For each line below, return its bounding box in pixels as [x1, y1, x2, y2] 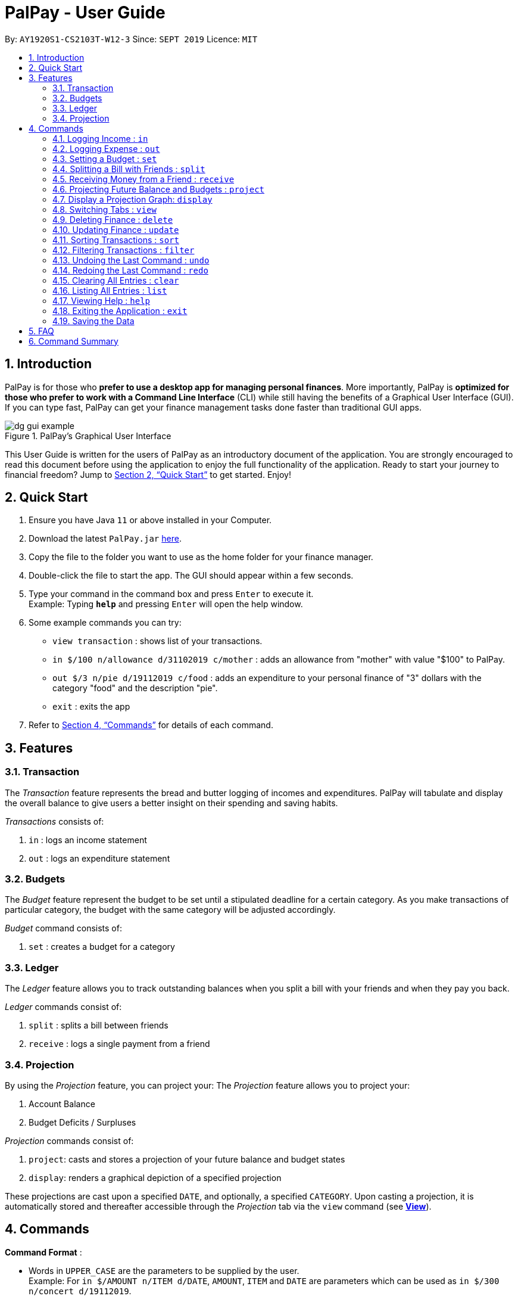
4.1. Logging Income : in [52, 133, 148, 144]
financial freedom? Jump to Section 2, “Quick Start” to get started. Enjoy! [5, 469, 291, 480]
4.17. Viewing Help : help [52, 295, 150, 306]
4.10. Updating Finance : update [52, 224, 179, 235]
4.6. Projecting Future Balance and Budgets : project [52, 184, 264, 194]
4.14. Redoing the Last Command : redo [52, 265, 208, 275]
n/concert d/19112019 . [29, 1285, 132, 1296]
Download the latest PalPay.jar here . [29, 533, 182, 544]
